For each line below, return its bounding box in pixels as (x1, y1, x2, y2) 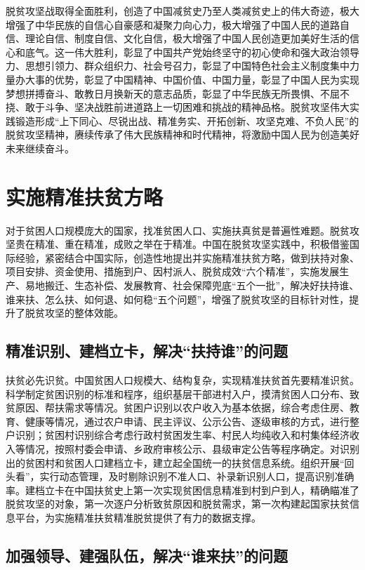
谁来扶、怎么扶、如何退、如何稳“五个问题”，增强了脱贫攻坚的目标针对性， (6, 291, 350, 306)
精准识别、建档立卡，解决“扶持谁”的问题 (6, 340, 288, 362)
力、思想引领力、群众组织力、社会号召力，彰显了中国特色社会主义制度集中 (6, 58, 350, 73)
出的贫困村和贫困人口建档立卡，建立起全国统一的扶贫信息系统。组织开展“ (6, 455, 345, 470)
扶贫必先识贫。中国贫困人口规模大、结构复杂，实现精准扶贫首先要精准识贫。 (6, 373, 359, 387)
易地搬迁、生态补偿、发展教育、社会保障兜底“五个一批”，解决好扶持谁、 (25, 278, 359, 293)
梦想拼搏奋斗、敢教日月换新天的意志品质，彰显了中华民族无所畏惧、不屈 (6, 86, 340, 100)
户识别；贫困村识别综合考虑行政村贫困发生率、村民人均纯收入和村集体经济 (6, 427, 350, 442)
